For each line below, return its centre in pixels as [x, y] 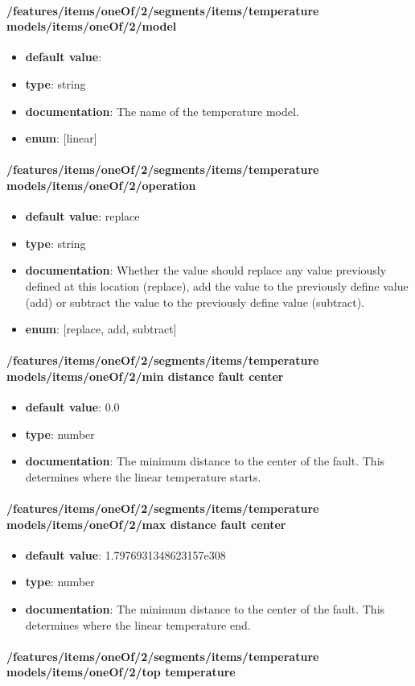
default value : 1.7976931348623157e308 [125, 554]
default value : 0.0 [72, 407]
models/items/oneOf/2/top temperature [121, 672]
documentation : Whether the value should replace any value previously [206, 270]
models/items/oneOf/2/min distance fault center [145, 376]
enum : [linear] [61, 138]
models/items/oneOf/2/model [92, 26]
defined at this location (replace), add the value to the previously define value [217, 285]
